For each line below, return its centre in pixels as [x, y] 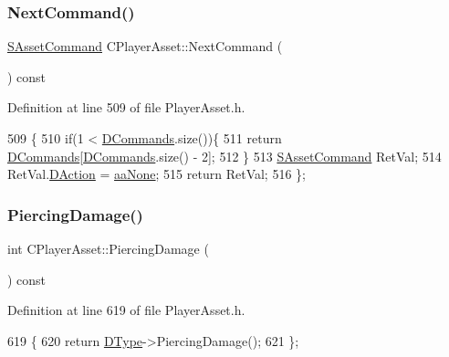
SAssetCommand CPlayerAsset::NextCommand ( [145, 46]
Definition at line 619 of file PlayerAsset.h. [126, 310]
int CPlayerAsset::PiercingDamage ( [108, 248]
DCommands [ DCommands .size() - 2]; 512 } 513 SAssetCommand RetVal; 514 [224, 156]
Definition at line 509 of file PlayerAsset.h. [126, 107]
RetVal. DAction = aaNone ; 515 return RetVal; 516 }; [157, 174]
